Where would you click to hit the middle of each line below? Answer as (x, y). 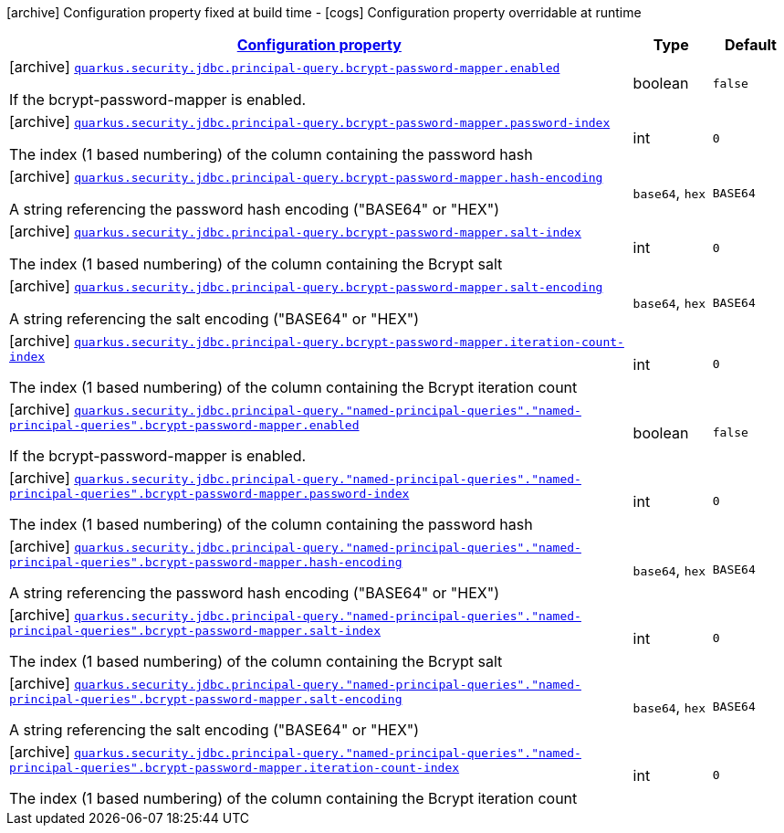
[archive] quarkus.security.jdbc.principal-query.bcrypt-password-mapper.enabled (285, 67)
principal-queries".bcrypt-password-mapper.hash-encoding (206, 562)
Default (750, 45)
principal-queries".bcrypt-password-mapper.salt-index (195, 631)
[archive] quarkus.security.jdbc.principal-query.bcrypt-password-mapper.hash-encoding (306, 176)
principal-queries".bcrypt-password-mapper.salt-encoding (206, 699)
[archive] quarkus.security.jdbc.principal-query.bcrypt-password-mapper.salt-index (295, 231)
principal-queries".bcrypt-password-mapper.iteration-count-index (235, 768)
